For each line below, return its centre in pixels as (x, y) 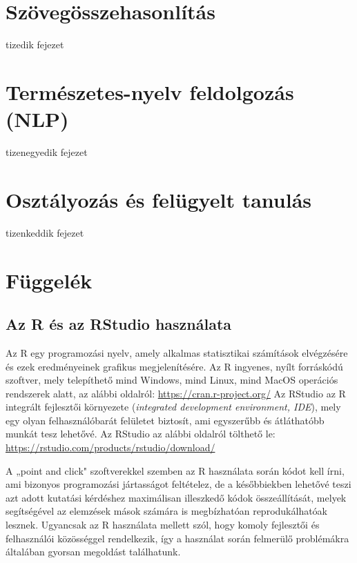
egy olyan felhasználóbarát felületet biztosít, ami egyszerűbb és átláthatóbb (165, 420)
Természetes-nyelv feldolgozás (150, 91)
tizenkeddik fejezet (45, 232)
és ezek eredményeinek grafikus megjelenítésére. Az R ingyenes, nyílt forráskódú (174, 366)
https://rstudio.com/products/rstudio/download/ (110, 447)
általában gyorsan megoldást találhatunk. (93, 552)
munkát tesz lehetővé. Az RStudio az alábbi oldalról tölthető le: (141, 434)
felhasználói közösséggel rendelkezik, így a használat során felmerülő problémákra (177, 538)
